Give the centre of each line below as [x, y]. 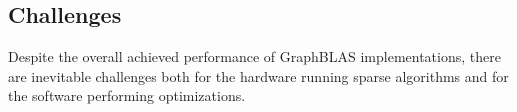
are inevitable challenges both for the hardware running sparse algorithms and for [258, 75]
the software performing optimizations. [127, 95]
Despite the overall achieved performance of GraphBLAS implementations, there [254, 56]
